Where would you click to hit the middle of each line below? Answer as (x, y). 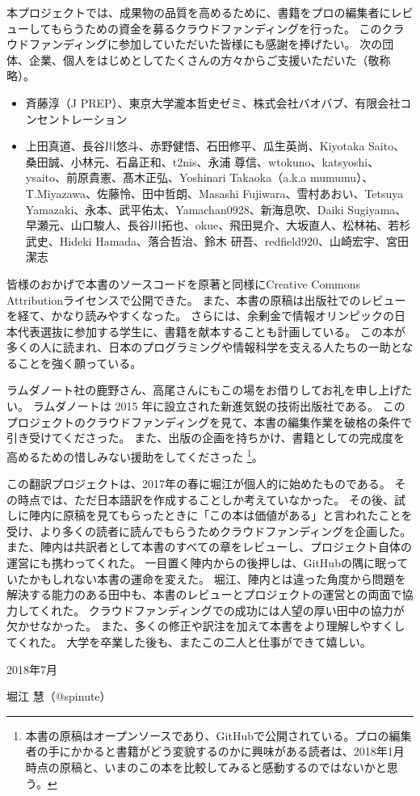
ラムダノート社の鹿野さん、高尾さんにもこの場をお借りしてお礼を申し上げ (204, 390)
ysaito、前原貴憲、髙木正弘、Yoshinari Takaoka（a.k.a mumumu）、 (199, 177)
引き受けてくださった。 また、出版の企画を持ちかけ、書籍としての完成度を (206, 438)
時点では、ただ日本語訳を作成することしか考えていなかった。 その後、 (206, 499)
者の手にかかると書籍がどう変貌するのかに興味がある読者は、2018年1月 (215, 751)
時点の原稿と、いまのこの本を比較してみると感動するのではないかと (206, 767)
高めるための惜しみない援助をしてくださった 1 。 (135, 455)
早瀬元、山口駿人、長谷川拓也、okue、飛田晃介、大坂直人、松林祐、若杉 (218, 225)
